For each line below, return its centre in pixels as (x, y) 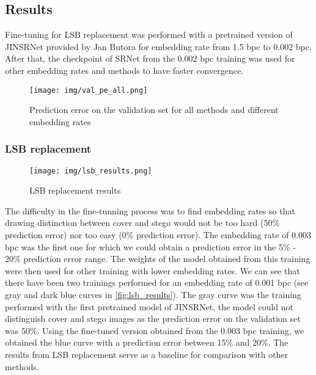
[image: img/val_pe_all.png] (89, 90)
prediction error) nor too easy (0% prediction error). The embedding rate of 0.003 (158, 235)
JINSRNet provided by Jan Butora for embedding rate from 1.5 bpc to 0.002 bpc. (158, 46)
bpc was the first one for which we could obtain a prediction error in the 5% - (150, 246)
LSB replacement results (75, 190)
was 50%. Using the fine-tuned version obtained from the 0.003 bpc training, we (155, 330)
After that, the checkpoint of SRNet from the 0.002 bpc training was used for (150, 58)
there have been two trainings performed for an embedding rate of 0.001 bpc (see (157, 282)
